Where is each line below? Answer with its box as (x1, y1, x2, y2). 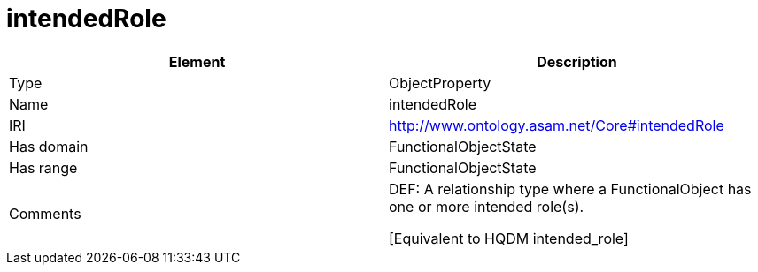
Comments (9, 204, 81, 223)
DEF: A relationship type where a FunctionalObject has (389, 179, 752, 198)
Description (537, 52, 617, 71)
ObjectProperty (389, 73, 491, 92)
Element (168, 52, 226, 71)
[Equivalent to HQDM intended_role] (389, 229, 629, 247)
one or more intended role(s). (389, 197, 584, 215)
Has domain (9, 137, 89, 155)
